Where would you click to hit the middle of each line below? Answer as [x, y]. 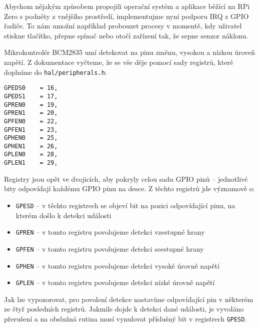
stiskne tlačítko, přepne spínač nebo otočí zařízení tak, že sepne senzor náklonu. [126, 35]
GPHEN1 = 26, [31, 146]
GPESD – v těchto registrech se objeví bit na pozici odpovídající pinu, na [125, 205]
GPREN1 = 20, [31, 113]
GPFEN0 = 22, [31, 121]
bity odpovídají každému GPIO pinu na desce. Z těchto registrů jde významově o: [129, 188]
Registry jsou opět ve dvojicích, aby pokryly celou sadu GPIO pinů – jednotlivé [126, 178]
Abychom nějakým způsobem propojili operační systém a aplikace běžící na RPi [127, 6]
